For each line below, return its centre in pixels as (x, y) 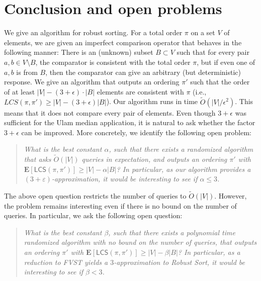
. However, (231, 196)
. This (244, 101)
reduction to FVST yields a (66, 262)
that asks (37, 159)
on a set (203, 32)
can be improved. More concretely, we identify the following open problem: (136, 132)
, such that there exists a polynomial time (172, 232)
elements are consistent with (140, 91)
